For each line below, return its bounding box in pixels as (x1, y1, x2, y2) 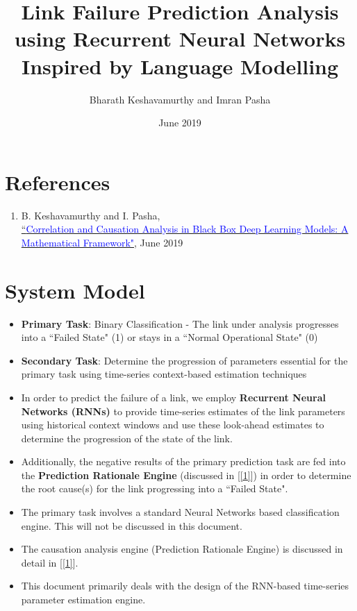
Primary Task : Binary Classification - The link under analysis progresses (21, 316, 339, 330)
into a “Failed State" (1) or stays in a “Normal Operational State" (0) (21, 330, 318, 344)
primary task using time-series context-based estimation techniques (21, 367, 307, 381)
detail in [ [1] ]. (21, 555, 78, 569)
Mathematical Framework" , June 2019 (21, 235, 183, 249)
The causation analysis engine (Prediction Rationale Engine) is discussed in (21, 542, 343, 556)
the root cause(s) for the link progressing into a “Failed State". (21, 481, 288, 496)
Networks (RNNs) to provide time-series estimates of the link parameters (21, 403, 345, 418)
